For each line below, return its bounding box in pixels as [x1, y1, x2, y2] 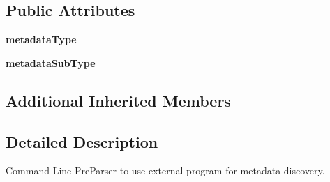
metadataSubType [6, 55, 96, 70]
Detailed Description [6, 130, 158, 152]
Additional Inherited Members [6, 89, 231, 111]
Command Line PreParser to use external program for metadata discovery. [6, 163, 325, 178]
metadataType [6, 32, 77, 47]
